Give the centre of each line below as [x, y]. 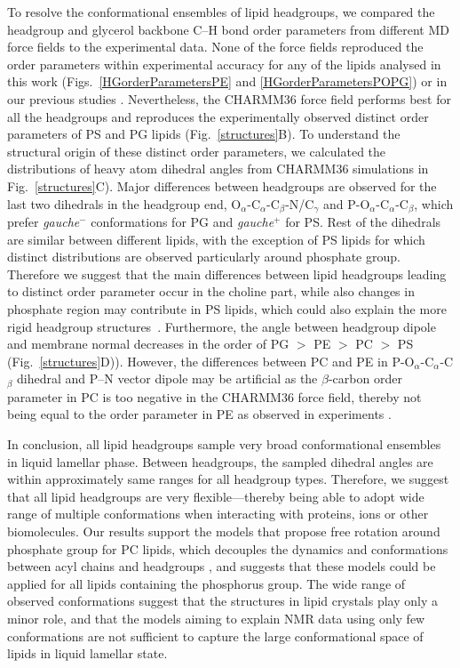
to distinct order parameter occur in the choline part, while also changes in [211, 291]
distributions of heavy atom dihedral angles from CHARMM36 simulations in [218, 169]
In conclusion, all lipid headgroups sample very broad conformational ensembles [224, 443]
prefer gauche [44, 221]
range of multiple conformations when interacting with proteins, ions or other [218, 514]
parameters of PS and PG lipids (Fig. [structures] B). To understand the [204, 134]
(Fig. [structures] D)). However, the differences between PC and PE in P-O [211, 361]
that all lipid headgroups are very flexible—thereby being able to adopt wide [216, 496]
